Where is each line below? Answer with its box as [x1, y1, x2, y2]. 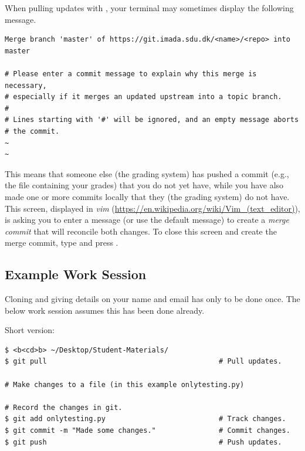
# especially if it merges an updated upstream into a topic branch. [5, 93, 282, 101]
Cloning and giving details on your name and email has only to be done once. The [5, 293, 300, 305]
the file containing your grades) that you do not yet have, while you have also [5, 179, 284, 191]
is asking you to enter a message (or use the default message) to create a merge [5, 213, 289, 226]
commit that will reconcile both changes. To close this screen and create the [5, 225, 277, 237]
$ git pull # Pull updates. [5, 357, 282, 366]
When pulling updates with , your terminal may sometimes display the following [5, 2, 294, 13]
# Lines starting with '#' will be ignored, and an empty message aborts [5, 116, 299, 124]
